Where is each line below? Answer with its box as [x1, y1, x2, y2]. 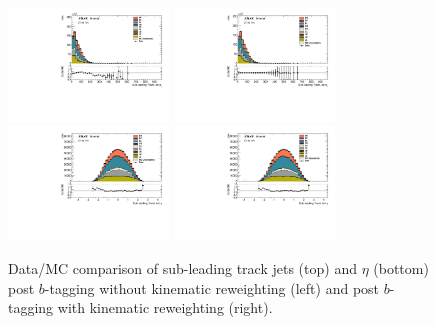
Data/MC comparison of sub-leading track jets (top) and [8, 257, 357, 278]
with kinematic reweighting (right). [57, 297, 273, 318]
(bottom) [373, 257, 429, 278]
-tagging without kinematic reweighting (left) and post [44, 277, 380, 298]
